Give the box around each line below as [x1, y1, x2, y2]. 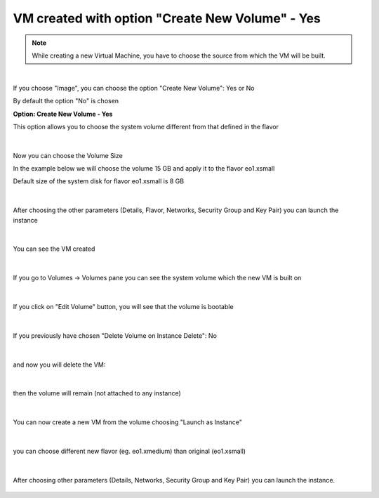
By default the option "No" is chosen [13, 97, 119, 105]
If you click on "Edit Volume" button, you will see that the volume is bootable [13, 302, 234, 310]
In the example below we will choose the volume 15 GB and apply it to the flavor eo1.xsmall [13, 164, 275, 173]
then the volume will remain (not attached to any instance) [13, 389, 182, 398]
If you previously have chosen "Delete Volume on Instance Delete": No [13, 331, 218, 340]
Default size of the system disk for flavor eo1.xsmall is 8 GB [13, 177, 185, 185]
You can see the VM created [13, 244, 95, 253]
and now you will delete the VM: [13, 360, 106, 369]
